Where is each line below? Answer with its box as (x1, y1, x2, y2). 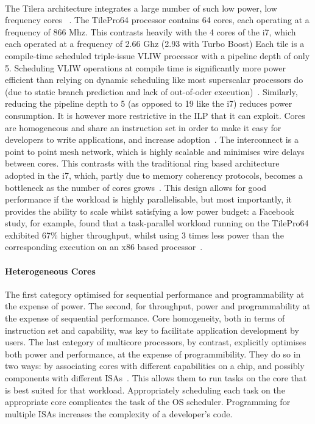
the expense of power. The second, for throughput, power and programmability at (5, 300, 311, 312)
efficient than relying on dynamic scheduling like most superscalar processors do (5, 73, 303, 86)
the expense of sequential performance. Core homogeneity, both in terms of (5, 312, 285, 325)
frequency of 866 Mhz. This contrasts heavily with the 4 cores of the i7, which (5, 25, 296, 38)
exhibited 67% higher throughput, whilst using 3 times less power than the (5, 228, 284, 241)
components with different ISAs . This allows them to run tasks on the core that (5, 372, 307, 384)
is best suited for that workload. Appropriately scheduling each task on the (5, 383, 285, 396)
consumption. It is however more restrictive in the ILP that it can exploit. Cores (5, 109, 305, 121)
